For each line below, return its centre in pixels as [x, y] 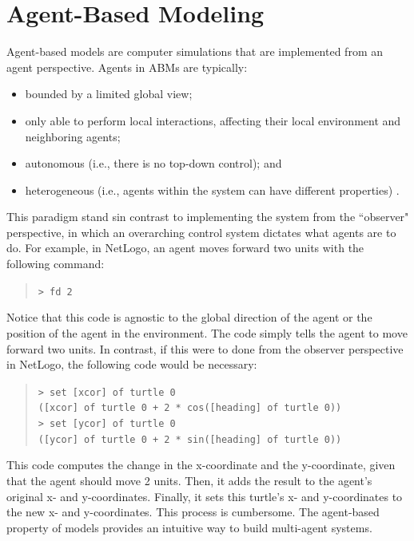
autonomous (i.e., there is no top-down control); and [153, 163]
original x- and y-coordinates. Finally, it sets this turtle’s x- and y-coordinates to [205, 496]
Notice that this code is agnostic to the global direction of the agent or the [189, 317]
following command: [56, 264]
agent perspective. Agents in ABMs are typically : [127, 67]
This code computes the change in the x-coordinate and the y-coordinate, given [201, 465]
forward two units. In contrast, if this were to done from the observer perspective [205, 348]
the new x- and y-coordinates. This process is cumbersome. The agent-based [193, 512]
